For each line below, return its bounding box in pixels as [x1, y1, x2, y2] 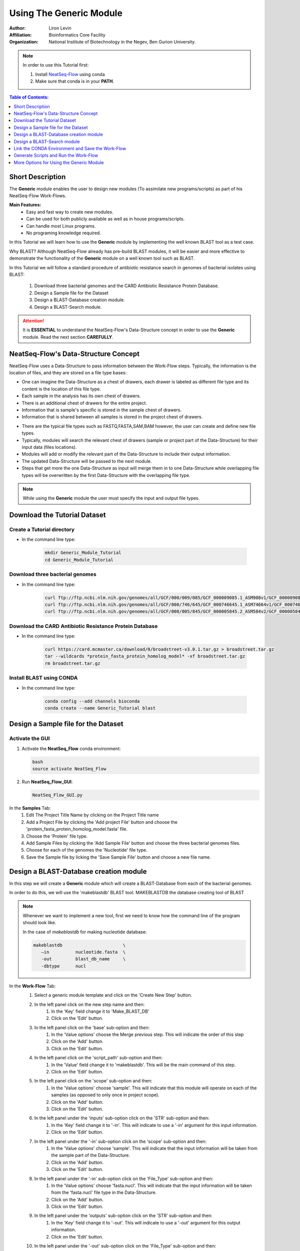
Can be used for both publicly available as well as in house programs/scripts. [26, 216, 185, 222]
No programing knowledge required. [26, 230, 101, 236]
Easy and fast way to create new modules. [26, 209, 113, 215]
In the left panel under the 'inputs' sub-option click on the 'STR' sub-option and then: [34, 1115, 209, 1121]
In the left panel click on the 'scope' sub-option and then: [34, 1078, 152, 1084]
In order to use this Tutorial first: [22, 62, 89, 68]
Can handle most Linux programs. [26, 223, 96, 229]
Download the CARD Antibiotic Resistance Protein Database [9, 622, 158, 630]
